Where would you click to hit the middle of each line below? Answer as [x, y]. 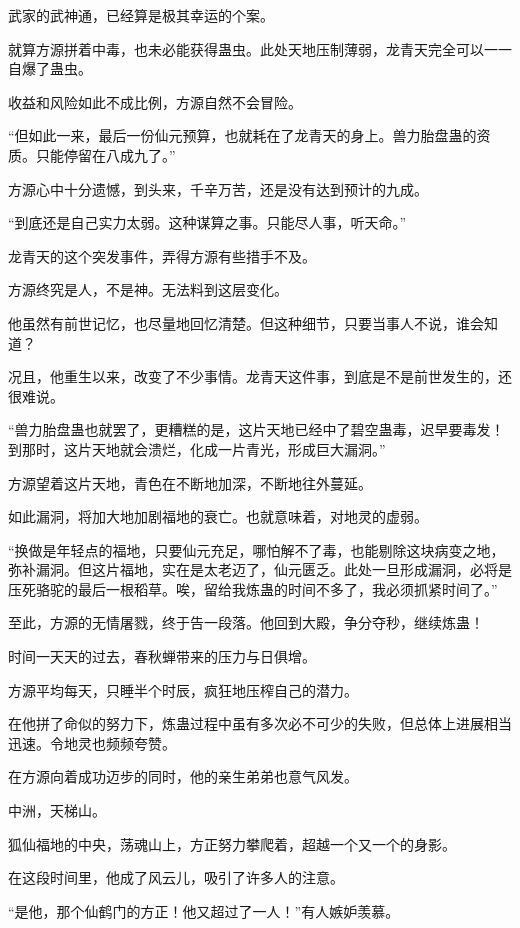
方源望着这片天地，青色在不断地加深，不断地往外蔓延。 [190, 482]
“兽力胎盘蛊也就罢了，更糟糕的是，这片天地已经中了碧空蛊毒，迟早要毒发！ [256, 429]
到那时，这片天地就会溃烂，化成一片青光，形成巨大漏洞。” [197, 448]
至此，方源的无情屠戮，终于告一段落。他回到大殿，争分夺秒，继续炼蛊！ [246, 622]
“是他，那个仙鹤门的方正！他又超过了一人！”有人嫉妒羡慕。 [204, 910]
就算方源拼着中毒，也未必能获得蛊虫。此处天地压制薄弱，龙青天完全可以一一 [260, 48]
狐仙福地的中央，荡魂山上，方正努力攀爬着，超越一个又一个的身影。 [232, 843]
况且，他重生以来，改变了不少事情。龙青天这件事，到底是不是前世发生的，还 [260, 376]
